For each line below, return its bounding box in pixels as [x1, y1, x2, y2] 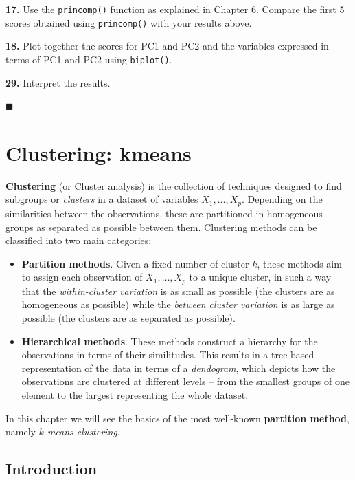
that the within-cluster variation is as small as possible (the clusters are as [21, 283, 335, 298]
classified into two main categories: [5, 233, 152, 248]
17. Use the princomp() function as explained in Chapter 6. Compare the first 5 [5, 2, 345, 16]
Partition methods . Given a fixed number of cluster [21, 256, 249, 270]
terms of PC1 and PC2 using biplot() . [5, 52, 172, 66]
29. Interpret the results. [5, 75, 111, 89]
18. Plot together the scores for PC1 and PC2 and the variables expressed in [5, 39, 329, 53]
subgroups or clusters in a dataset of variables [5, 192, 198, 206]
